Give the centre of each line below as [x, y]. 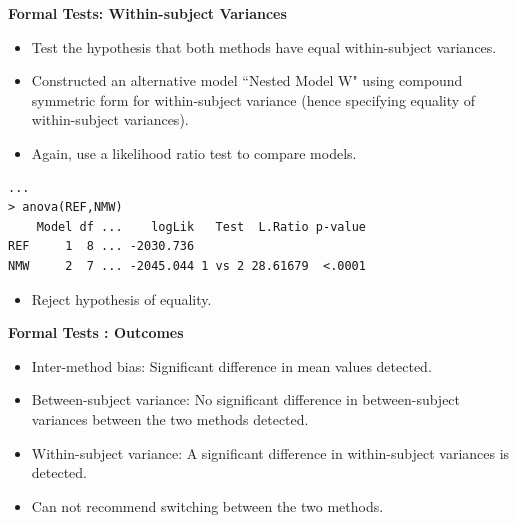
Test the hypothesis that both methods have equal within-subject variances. [264, 46]
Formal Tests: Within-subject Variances [147, 13]
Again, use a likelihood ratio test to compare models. [194, 152]
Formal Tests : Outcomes [96, 332]
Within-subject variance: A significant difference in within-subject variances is [270, 452]
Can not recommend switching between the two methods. [207, 505]
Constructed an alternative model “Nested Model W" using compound [247, 80]
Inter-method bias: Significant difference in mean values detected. [231, 365]
